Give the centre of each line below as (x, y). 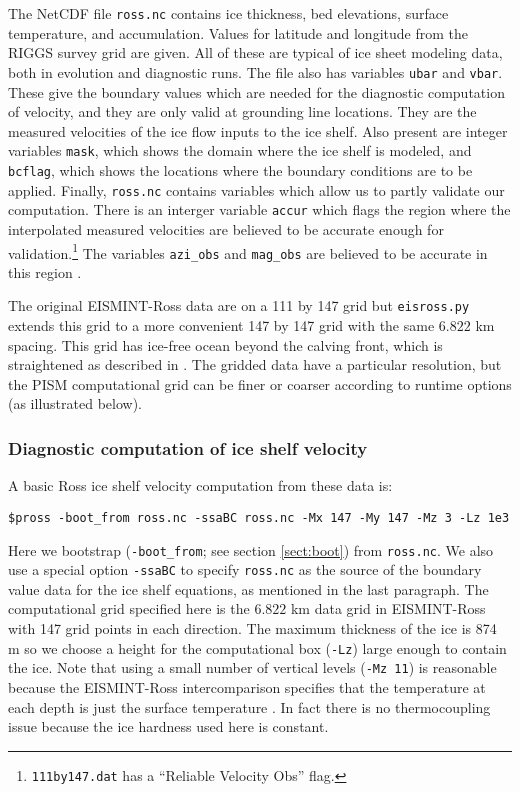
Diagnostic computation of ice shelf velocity (188, 447)
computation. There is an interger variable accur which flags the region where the (259, 209)
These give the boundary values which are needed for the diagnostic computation (256, 91)
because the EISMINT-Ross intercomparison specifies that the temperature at (247, 686)
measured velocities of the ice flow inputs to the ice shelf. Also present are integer (258, 130)
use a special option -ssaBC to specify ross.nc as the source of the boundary (245, 569)
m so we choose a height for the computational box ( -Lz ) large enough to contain (257, 647)
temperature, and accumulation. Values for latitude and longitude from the (238, 32)
